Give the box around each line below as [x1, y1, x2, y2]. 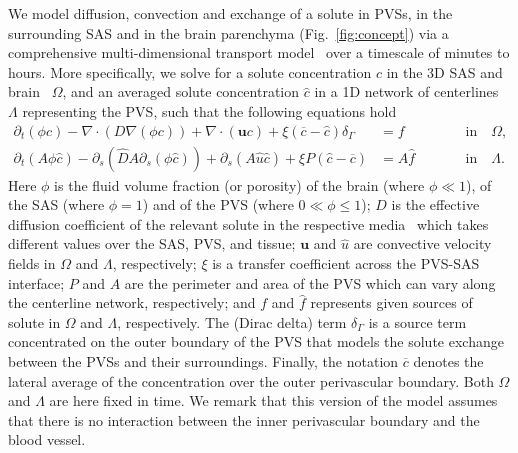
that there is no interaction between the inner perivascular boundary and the [8, 409, 480, 430]
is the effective [391, 194, 480, 215]
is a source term [368, 311, 467, 332]
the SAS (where [8, 194, 105, 215]
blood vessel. [8, 429, 86, 450]
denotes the [413, 350, 484, 371]
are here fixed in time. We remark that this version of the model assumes [49, 390, 498, 411]
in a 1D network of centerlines [314, 81, 499, 102]
